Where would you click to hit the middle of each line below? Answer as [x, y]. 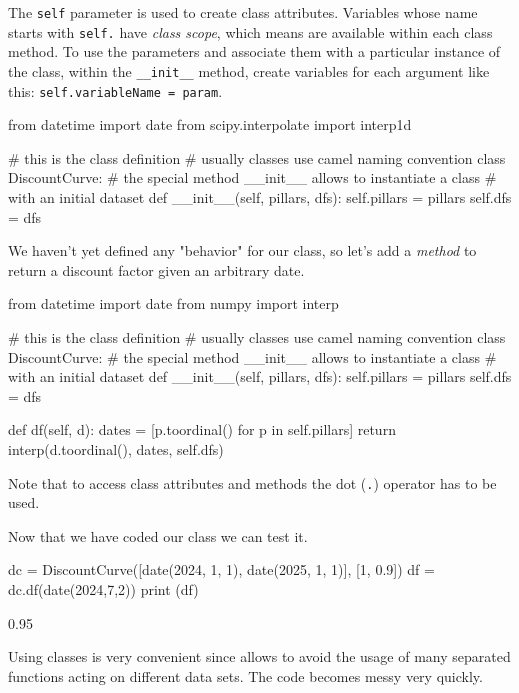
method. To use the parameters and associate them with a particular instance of [254, 51]
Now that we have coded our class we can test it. [158, 535]
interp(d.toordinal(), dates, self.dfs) [116, 448]
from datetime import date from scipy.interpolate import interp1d [210, 124]
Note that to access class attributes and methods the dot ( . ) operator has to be [252, 482]
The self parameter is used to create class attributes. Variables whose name [243, 12]
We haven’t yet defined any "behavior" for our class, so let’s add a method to [242, 250]
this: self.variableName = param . [115, 90]
